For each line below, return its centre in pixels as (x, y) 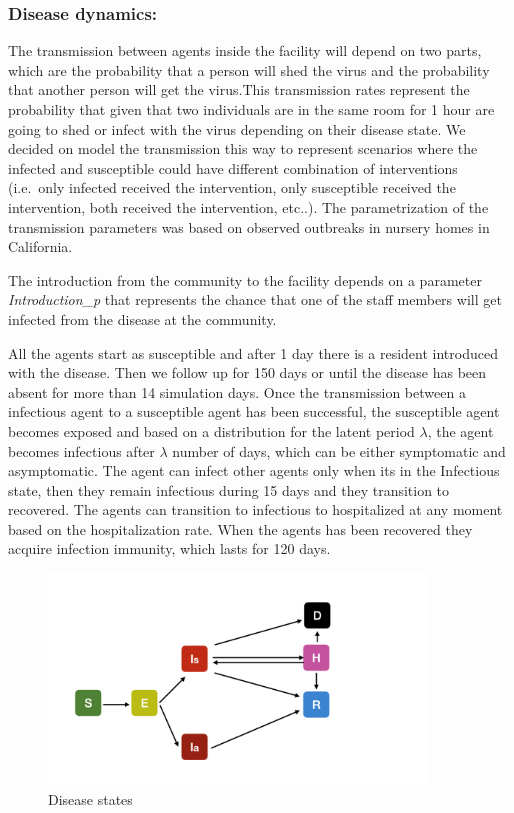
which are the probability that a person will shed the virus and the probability (249, 69)
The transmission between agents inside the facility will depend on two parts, (245, 50)
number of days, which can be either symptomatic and (339, 450)
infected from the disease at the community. (142, 318)
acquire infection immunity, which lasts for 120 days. (169, 548)
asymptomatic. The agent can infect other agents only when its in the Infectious (254, 470)
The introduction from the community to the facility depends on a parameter (245, 279)
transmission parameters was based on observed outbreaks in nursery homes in (249, 226)
